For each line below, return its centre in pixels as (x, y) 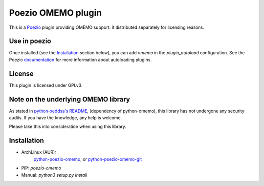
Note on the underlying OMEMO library (70, 99)
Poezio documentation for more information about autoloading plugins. (80, 60)
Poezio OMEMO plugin (55, 13)
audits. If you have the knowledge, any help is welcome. (66, 118)
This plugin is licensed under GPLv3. (46, 85)
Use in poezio (30, 41)
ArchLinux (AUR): (39, 152)
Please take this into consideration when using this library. (68, 126)
